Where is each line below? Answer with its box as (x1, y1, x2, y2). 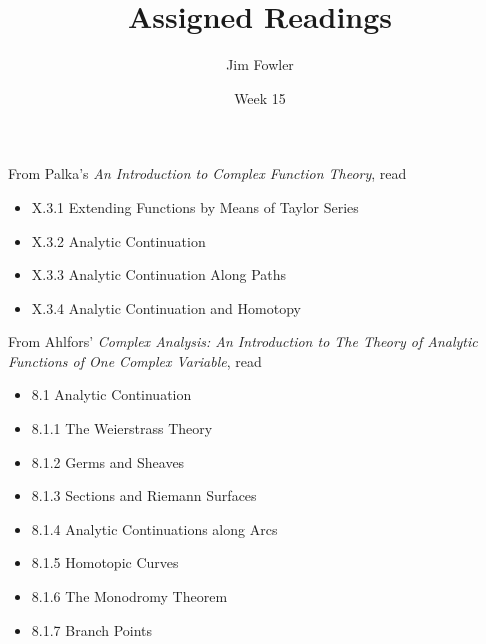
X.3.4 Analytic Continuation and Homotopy (31, 297, 301, 318)
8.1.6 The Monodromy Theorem (31, 586, 228, 607)
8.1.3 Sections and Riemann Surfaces (31, 485, 257, 506)
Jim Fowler (226, 54, 294, 75)
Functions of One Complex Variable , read (8, 350, 262, 371)
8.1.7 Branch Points (31, 619, 153, 640)
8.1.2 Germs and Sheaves (31, 451, 185, 472)
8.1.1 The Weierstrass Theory (31, 418, 213, 439)
